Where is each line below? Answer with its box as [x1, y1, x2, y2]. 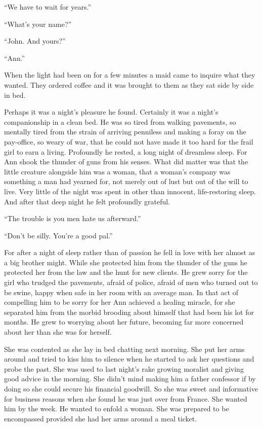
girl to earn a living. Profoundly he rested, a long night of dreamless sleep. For [4, 146, 247, 157]
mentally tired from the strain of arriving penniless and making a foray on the [4, 126, 246, 137]
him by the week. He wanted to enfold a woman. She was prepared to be [4, 403, 229, 414]
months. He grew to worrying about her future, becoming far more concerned [4, 316, 244, 327]
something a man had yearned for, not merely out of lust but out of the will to [4, 176, 248, 187]
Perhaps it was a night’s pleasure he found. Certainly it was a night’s [4, 106, 219, 117]
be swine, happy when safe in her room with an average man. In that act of [4, 287, 239, 297]
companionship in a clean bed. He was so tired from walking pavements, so [4, 116, 236, 127]
